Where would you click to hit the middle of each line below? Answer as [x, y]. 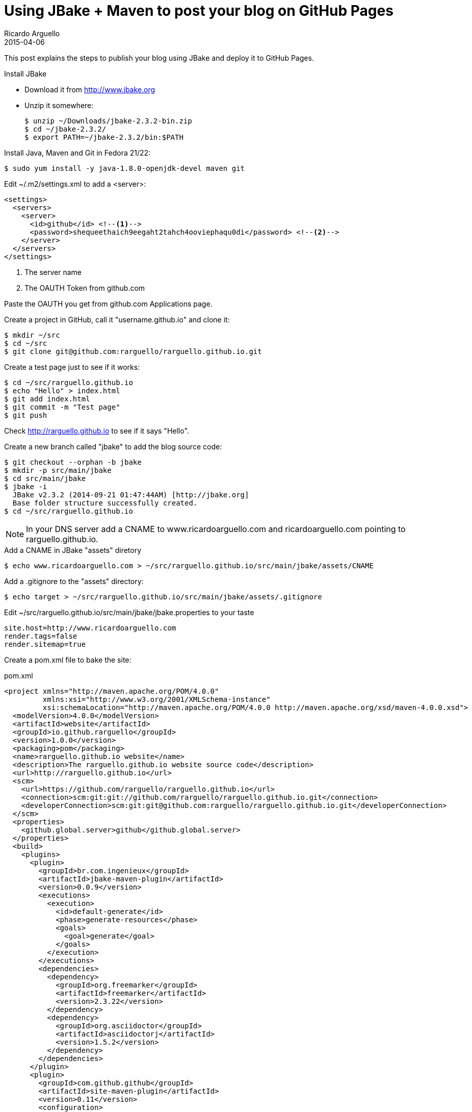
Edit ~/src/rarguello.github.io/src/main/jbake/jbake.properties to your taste [129, 612]
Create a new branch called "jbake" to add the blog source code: [113, 446]
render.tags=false [41, 636]
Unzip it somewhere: [59, 105]
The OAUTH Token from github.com [85, 288]
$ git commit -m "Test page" [62, 407]
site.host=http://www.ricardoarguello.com [90, 628]
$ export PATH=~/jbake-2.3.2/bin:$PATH [104, 137]
